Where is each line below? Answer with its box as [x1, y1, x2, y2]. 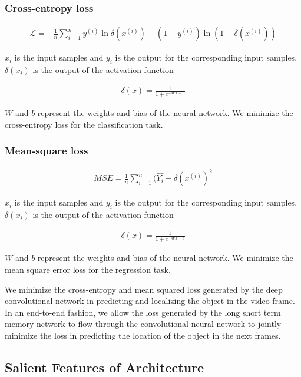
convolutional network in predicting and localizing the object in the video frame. [5, 295, 295, 307]
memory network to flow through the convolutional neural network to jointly [5, 318, 282, 330]
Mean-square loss [5, 143, 88, 158]
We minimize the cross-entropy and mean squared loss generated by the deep [5, 283, 283, 295]
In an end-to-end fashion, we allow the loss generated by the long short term [5, 306, 281, 318]
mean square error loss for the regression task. [5, 263, 171, 275]
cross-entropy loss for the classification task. [5, 118, 163, 130]
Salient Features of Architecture [5, 358, 204, 376]
